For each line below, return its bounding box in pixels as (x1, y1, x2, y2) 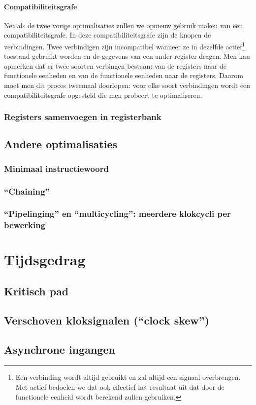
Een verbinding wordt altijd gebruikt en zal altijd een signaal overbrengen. (15, 372, 241, 382)
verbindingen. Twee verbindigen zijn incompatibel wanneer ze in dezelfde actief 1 (4, 40, 245, 51)
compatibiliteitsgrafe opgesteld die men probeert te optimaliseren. (4, 89, 202, 100)
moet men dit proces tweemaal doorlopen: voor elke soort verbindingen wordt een (4, 80, 251, 90)
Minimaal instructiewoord (4, 162, 109, 174)
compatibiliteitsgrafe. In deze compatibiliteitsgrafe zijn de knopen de (4, 30, 211, 40)
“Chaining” (4, 185, 50, 197)
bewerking (4, 219, 46, 231)
